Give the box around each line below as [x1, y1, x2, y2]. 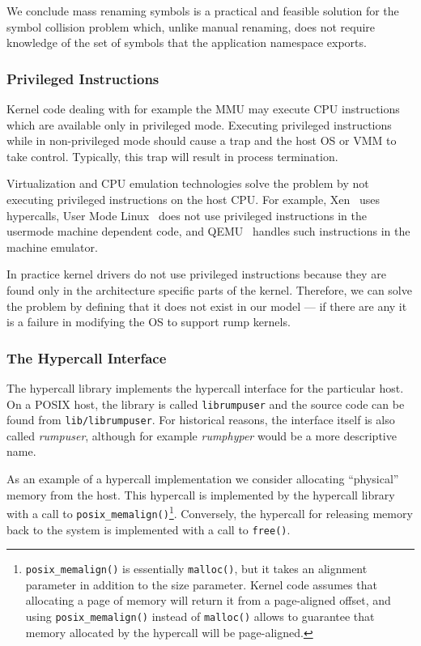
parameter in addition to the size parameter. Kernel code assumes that [25, 576, 377, 593]
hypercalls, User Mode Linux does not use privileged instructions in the [6, 206, 367, 223]
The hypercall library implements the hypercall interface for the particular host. [6, 379, 404, 396]
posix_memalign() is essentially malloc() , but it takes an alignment [25, 560, 368, 577]
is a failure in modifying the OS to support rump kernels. [6, 313, 291, 330]
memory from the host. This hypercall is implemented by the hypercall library [6, 486, 395, 503]
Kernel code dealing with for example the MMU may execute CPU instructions [6, 100, 400, 117]
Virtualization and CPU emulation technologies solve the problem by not [6, 175, 369, 192]
